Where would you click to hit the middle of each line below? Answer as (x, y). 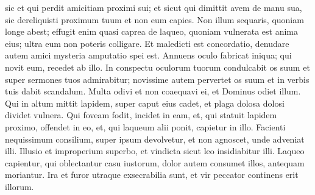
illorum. (19, 186)
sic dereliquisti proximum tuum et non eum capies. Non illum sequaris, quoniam (154, 19)
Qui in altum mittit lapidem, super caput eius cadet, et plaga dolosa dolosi (145, 103)
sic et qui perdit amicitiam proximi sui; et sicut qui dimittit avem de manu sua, (154, 7)
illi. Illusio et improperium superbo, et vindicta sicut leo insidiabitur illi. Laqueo (155, 151)
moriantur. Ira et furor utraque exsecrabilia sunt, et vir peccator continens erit (152, 175)
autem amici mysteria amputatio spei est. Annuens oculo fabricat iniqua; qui (148, 55)
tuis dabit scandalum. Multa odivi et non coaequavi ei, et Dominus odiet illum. (153, 91)
